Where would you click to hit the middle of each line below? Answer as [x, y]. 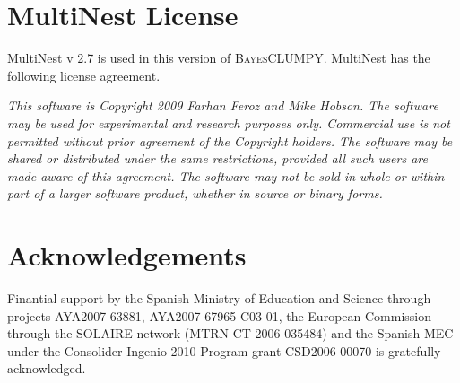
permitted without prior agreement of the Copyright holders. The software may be [230, 140]
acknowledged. [47, 368]
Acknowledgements [127, 255]
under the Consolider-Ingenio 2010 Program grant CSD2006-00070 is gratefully [224, 350]
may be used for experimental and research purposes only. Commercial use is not [229, 122]
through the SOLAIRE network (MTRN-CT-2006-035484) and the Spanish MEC [230, 333]
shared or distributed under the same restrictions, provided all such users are [217, 158]
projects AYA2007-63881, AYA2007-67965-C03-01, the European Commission [220, 315]
